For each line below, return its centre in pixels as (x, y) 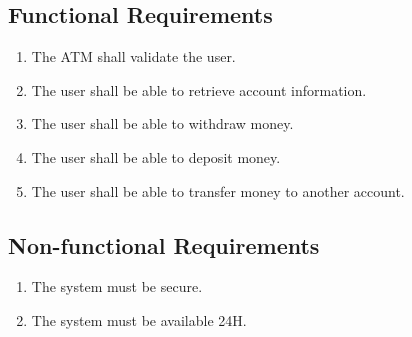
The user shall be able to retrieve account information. (199, 89)
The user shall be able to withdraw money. (162, 123)
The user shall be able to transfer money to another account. (218, 190)
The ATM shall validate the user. (133, 56)
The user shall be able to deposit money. (156, 156)
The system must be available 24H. (139, 319)
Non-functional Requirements (164, 244)
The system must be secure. (117, 286)
